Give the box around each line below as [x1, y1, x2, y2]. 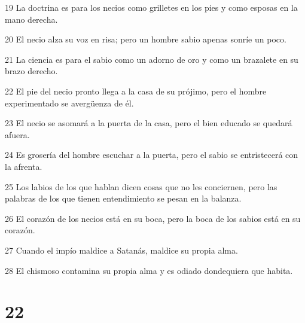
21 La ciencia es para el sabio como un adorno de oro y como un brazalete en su [5, 53, 298, 65]
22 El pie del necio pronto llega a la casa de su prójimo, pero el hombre [5, 84, 267, 97]
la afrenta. [5, 160, 42, 172]
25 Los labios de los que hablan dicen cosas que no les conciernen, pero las [5, 180, 277, 193]
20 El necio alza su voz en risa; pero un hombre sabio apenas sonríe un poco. [5, 33, 286, 45]
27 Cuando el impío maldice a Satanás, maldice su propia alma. [5, 243, 238, 256]
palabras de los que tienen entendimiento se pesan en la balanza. [5, 192, 242, 205]
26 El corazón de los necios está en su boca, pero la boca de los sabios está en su [5, 212, 301, 224]
